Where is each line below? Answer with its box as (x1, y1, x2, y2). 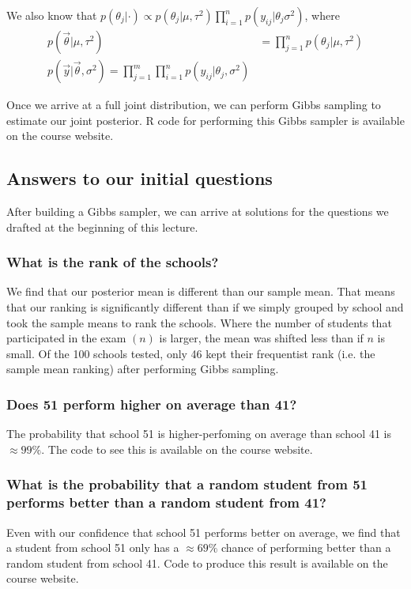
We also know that (6, 7, 97, 23)
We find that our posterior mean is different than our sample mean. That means (6, 283, 395, 300)
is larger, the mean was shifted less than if (159, 330, 364, 346)
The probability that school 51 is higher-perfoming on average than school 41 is (6, 425, 391, 442)
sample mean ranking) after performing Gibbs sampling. (6, 361, 279, 377)
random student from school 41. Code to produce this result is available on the (6, 554, 388, 571)
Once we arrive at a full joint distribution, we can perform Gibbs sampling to (6, 96, 381, 113)
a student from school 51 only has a (6, 539, 179, 556)
